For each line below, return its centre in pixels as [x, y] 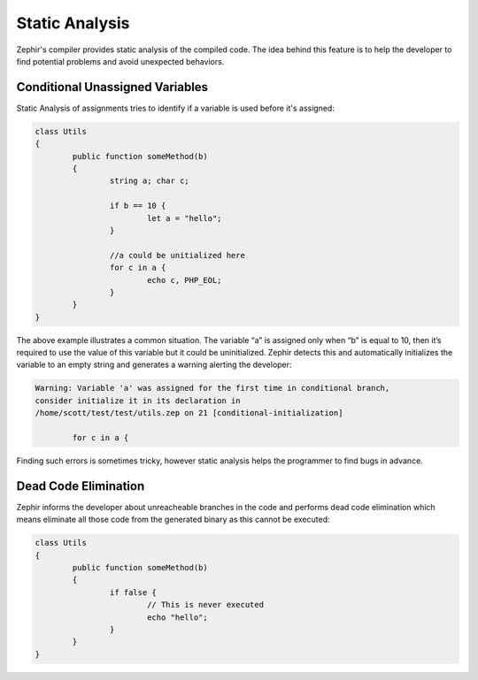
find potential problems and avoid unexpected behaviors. [120, 61]
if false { [133, 592]
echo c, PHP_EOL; [184, 280]
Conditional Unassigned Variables [112, 87]
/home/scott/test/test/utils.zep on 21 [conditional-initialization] [189, 413]
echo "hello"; [177, 617]
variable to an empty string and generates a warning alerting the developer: [154, 365]
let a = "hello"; [184, 218]
